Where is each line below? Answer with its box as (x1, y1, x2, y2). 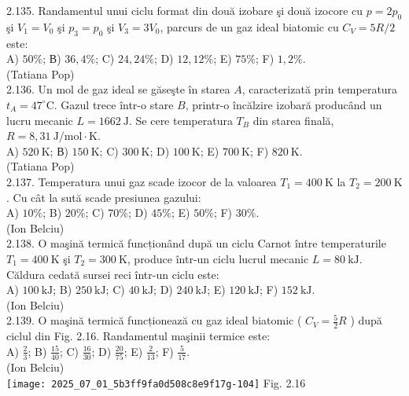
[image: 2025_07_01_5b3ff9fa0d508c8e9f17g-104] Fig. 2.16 (6, 374, 306, 390)
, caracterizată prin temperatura (241, 81, 398, 97)
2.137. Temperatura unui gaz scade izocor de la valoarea (6, 173, 277, 189)
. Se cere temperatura (128, 112, 233, 128)
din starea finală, (252, 112, 334, 128)
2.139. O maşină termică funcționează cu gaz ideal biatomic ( (6, 312, 302, 328)
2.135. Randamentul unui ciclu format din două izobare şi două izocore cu (6, 2, 363, 18)
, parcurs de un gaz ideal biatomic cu (160, 18, 339, 35)
